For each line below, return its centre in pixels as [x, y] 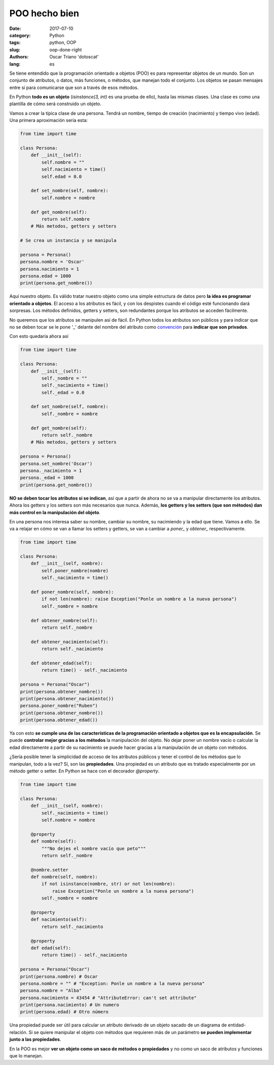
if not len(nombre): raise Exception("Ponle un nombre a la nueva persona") [139, 599]
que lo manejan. [26, 1056]
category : [20, 35]
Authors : [19, 57]
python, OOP [63, 43]
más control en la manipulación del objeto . [55, 512]
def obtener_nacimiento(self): [70, 642]
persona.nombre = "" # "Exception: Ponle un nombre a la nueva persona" [112, 983]
